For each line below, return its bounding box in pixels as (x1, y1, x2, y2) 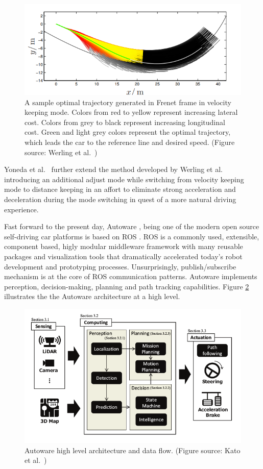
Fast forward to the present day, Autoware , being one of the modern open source (4, 221, 259, 232)
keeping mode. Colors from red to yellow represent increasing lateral (25, 107, 238, 117)
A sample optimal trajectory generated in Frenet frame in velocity (25, 96, 231, 107)
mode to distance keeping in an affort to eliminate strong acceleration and (4, 184, 236, 194)
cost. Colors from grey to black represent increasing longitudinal (25, 116, 225, 127)
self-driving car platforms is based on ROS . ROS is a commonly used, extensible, (4, 231, 259, 241)
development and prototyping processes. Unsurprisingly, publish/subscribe (4, 261, 236, 271)
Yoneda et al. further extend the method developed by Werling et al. (4, 164, 223, 175)
